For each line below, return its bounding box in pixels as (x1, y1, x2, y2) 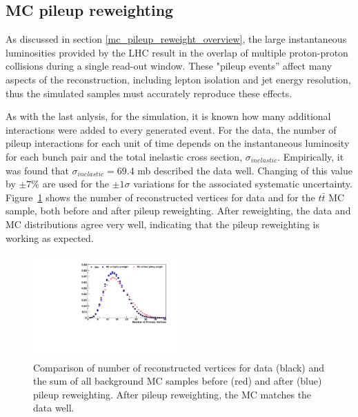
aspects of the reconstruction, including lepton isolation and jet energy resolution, (6, 72, 351, 86)
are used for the (42, 176, 109, 191)
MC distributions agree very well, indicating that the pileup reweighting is (6, 216, 320, 231)
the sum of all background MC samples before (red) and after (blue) (33, 374, 322, 388)
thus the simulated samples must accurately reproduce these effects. (6, 85, 292, 100)
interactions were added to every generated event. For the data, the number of (6, 122, 337, 136)
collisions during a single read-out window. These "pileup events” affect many (6, 59, 332, 73)
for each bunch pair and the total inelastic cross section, (6, 149, 243, 163)
